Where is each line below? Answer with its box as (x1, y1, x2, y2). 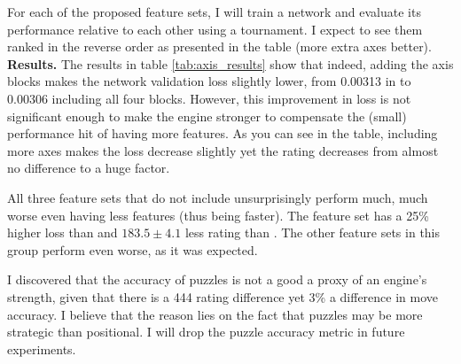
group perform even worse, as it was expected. (7, 240, 258, 259)
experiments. (7, 339, 76, 358)
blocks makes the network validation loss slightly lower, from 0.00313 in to (7, 72, 411, 90)
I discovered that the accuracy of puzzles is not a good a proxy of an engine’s (7, 270, 427, 289)
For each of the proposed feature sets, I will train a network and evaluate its (7, 3, 421, 20)
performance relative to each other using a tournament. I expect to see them (7, 19, 423, 38)
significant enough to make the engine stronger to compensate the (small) (7, 106, 407, 125)
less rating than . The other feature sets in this (184, 223, 441, 242)
